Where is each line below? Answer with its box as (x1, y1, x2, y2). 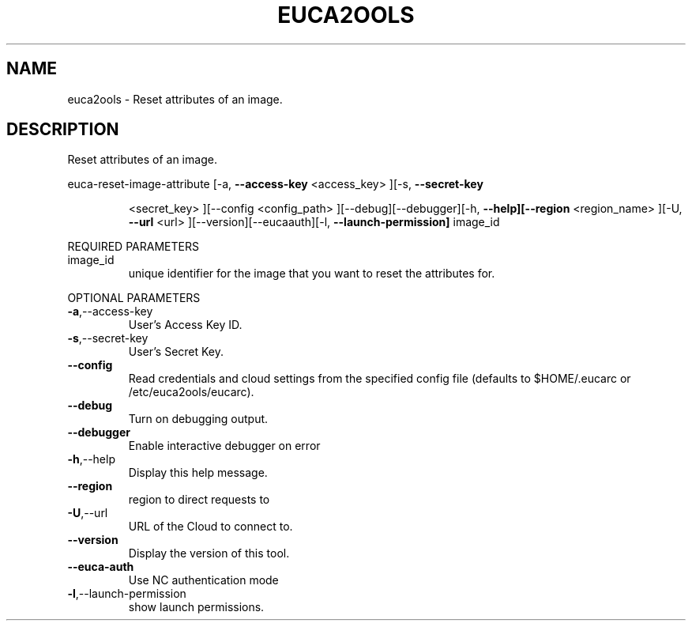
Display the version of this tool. (128, 546, 290, 561)
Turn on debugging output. (128, 412, 269, 426)
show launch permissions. (128, 600, 265, 614)
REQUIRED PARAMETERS (67, 240, 199, 254)
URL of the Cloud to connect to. (128, 519, 293, 534)
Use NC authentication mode (128, 573, 279, 587)
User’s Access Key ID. (128, 318, 243, 332)
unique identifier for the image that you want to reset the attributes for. (128, 266, 495, 281)
